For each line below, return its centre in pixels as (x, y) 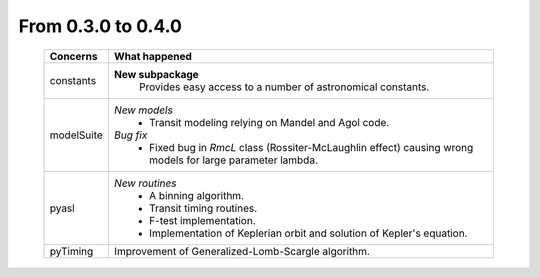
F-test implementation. (202, 220)
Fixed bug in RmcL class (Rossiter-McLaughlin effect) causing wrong (311, 147)
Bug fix (130, 135)
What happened (152, 56)
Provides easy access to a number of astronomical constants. (284, 87)
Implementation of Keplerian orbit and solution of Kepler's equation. (308, 233)
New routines (145, 183)
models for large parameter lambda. (233, 160)
